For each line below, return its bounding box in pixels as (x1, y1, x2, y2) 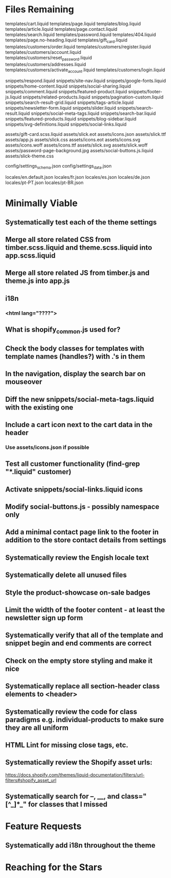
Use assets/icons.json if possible (5, 443, 89, 451)
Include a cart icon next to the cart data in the (5, 420, 153, 429)
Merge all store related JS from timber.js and (5, 269, 150, 277)
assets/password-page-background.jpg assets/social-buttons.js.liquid (5, 148, 153, 154)
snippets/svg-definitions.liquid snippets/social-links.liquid (5, 121, 127, 128)
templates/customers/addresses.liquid (5, 61, 86, 67)
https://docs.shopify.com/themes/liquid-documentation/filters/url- (5, 771, 145, 778)
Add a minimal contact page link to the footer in (5, 528, 159, 537)
